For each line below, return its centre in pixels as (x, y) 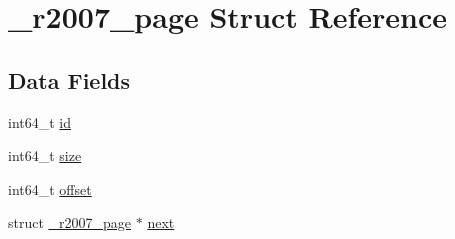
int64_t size (45, 155)
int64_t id (40, 121)
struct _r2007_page (70, 222)
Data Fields (69, 79)
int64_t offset (50, 188)
